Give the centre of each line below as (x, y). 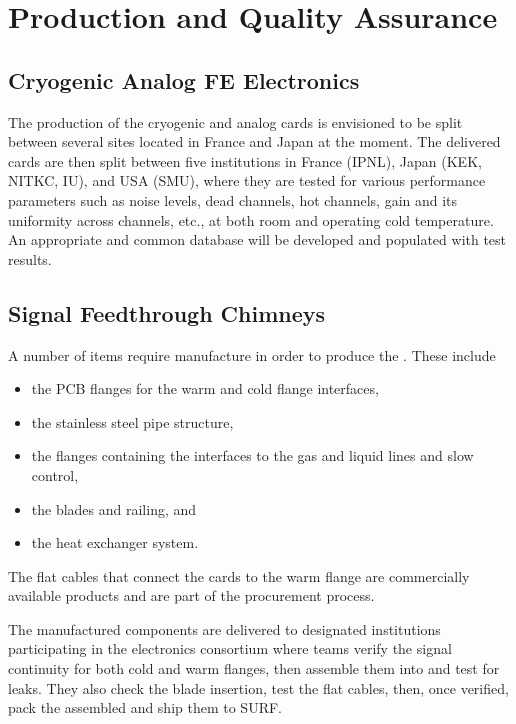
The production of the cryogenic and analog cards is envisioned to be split (235, 121)
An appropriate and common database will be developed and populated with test (257, 239)
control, (55, 474)
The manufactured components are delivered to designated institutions (224, 628)
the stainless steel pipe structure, (132, 421)
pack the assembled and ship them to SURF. (145, 707)
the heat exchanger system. (115, 542)
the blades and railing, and (114, 508)
